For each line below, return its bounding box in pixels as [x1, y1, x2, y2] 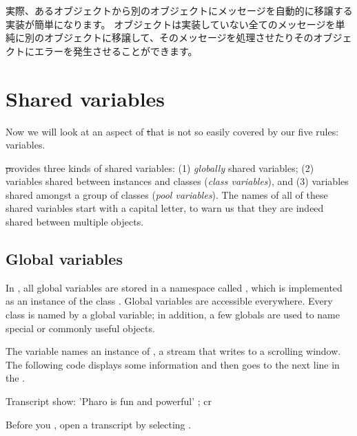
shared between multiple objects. [6, 215, 144, 229]
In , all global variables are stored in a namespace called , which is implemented [6, 280, 343, 294]
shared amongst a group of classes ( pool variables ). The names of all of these [6, 187, 328, 201]
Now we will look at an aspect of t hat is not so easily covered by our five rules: [6, 124, 339, 138]
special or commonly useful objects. [6, 320, 155, 335]
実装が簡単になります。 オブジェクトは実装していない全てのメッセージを [6, 17, 336, 31]
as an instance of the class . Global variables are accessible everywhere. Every [6, 294, 333, 308]
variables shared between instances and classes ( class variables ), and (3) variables [6, 174, 349, 188]
